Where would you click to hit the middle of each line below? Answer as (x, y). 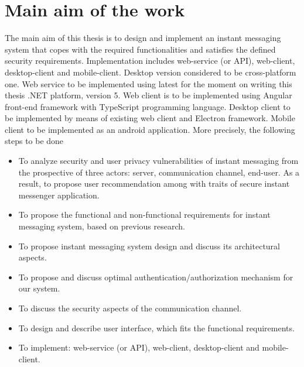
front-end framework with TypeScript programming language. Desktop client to (148, 106)
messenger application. (59, 195)
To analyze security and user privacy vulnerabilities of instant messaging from (158, 161)
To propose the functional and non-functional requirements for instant (144, 215)
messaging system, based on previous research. (102, 226)
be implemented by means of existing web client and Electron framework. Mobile (150, 118)
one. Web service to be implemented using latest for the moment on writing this (148, 83)
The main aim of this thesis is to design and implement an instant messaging (143, 38)
